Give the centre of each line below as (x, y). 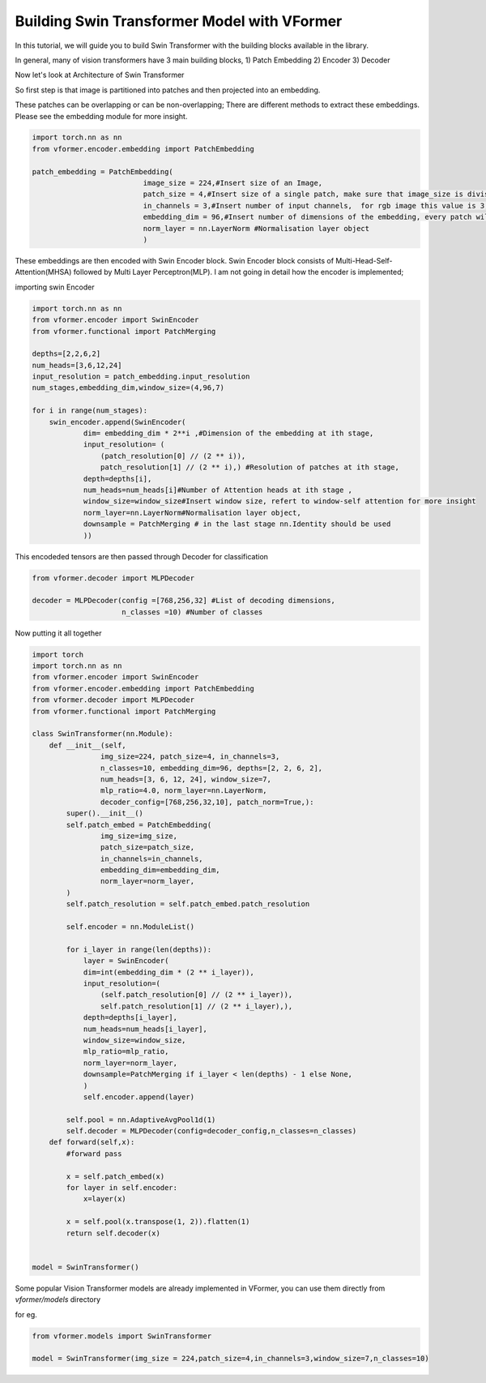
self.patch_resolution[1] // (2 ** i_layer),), (196, 1006)
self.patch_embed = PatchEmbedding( (139, 824)
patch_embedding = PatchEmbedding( (102, 171)
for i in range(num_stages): (90, 411)
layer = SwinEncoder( (126, 961)
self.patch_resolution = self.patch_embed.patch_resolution (188, 904)
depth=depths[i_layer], (130, 1018)
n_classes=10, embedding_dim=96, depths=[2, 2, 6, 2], (211, 768)
